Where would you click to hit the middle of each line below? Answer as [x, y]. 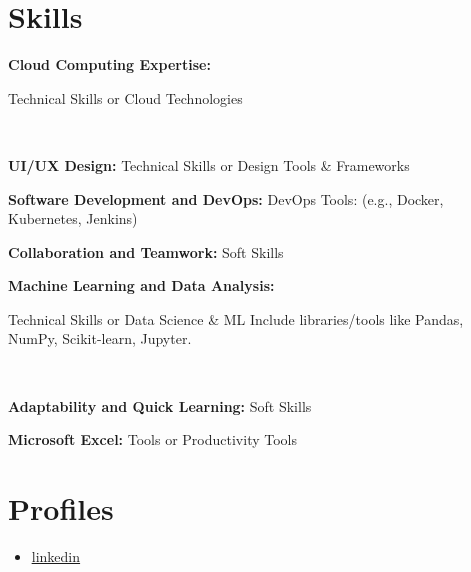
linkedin [56, 555]
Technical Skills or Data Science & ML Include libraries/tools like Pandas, [236, 318]
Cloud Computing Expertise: [109, 64]
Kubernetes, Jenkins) [73, 218]
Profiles [61, 508]
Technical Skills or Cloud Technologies [125, 97]
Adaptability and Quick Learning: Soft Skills [160, 405]
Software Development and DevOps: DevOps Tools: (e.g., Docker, [226, 198]
